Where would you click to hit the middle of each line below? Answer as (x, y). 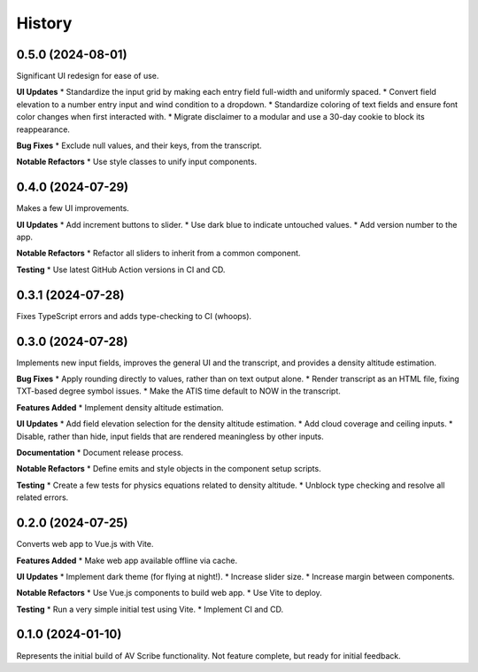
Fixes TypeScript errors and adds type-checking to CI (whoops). (134, 316)
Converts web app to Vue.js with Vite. (85, 544)
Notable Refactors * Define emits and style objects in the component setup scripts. (169, 469)
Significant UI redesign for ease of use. (88, 76)
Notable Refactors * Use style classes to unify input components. (136, 162)
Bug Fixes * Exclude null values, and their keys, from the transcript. (139, 145)
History (44, 23)
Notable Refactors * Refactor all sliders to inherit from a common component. (158, 254)
